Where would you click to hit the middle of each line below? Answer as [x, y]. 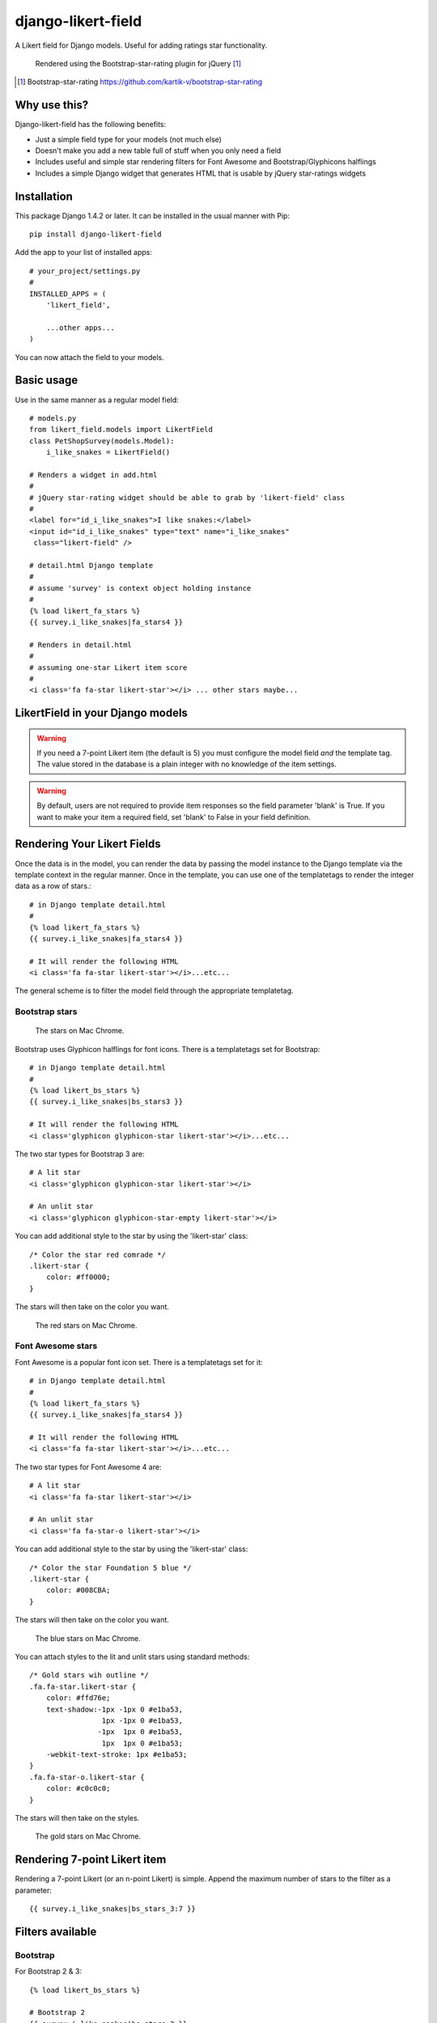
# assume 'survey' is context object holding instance [140, 588]
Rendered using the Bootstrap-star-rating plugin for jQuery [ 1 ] [138, 63]
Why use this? [52, 105]
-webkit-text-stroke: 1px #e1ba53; [117, 1755]
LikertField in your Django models [101, 713]
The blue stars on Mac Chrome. [88, 1638]
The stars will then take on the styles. [77, 1818]
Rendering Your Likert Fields [88, 844]
